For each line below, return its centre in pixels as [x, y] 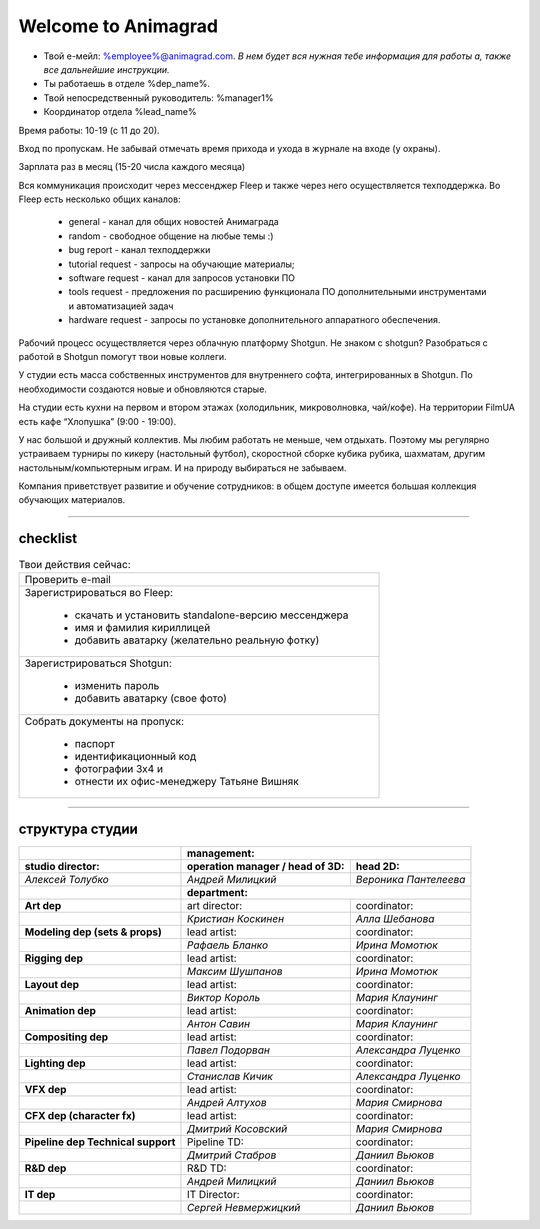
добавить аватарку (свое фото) [150, 698]
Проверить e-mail [68, 579]
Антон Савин [218, 1024]
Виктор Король [223, 998]
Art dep [43, 906]
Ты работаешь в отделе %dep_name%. [126, 84]
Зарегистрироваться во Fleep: [99, 592]
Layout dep [52, 985]
